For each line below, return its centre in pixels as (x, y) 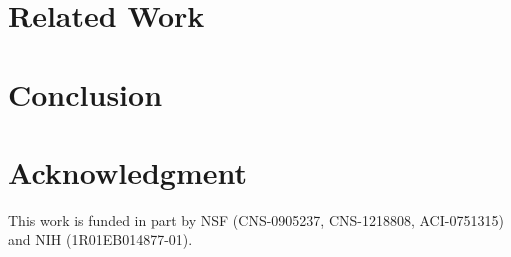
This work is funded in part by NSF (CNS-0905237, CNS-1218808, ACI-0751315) (256, 219)
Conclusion (85, 93)
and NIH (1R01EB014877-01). (100, 239)
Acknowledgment (127, 171)
